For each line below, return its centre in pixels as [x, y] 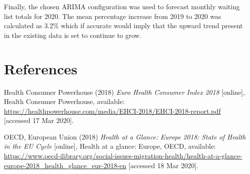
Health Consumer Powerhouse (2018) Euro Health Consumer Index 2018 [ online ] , [125, 92]
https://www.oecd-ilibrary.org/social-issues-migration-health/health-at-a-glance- [123, 156]
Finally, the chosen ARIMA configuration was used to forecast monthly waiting [122, 6]
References [41, 68]
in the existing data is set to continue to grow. [73, 35]
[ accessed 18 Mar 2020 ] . [163, 165]
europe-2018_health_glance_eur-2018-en [65, 165]
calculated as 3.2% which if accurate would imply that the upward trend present [124, 26]
